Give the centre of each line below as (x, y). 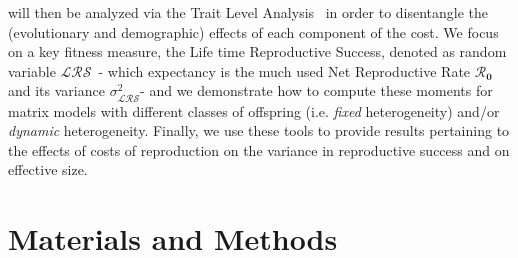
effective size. (48, 169)
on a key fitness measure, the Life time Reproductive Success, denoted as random (257, 51)
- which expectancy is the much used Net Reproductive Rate (284, 70)
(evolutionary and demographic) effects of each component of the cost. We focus (253, 31)
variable (32, 70)
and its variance (56, 90)
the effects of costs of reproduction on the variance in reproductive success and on (259, 149)
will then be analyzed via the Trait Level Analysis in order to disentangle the (248, 12)
